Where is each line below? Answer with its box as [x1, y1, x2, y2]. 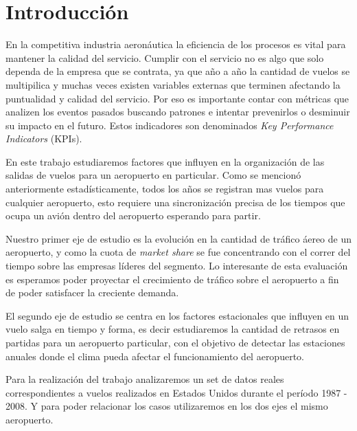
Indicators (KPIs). [5, 131, 82, 146]
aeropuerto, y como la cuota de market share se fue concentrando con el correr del [5, 245, 351, 259]
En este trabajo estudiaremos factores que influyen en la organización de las [5, 154, 325, 168]
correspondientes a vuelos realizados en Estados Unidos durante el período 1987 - [5, 385, 347, 399]
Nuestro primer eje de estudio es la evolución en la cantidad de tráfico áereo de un [5, 231, 352, 245]
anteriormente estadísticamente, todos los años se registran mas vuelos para [5, 181, 324, 196]
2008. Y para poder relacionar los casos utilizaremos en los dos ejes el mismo [5, 399, 328, 413]
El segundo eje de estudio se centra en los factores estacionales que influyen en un [5, 308, 349, 322]
